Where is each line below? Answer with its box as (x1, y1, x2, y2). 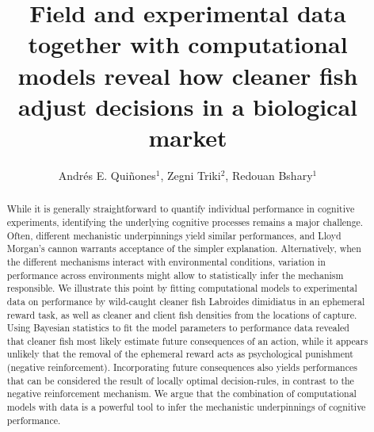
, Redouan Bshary (225, 166, 313, 183)
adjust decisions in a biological (18, 90, 357, 122)
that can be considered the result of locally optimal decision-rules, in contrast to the (6, 373, 354, 387)
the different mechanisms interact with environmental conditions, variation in (6, 254, 326, 268)
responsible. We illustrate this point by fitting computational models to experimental (6, 281, 357, 295)
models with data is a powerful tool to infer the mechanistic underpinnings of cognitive (6, 400, 366, 414)
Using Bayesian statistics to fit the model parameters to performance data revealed (6, 321, 349, 335)
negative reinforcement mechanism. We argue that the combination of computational (6, 387, 357, 400)
